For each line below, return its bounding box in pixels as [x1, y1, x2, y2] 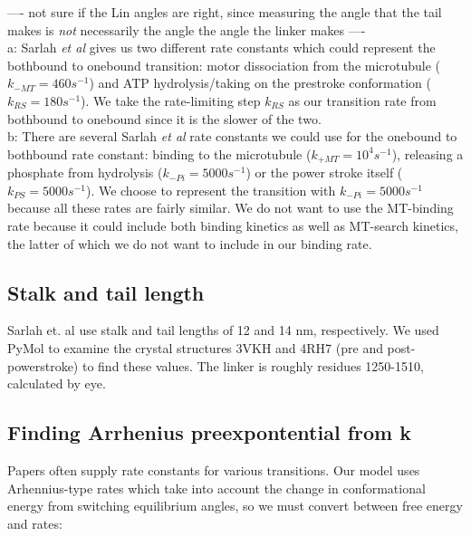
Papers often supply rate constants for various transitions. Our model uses [7, 460, 420, 479]
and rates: [7, 513, 62, 532]
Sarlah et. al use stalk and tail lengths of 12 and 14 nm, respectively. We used [7, 321, 439, 340]
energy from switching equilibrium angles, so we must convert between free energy [7, 496, 463, 515]
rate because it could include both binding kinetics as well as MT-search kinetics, [7, 215, 458, 234]
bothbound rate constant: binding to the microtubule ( [7, 144, 312, 163]
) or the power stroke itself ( [245, 163, 403, 182]
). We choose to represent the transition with [85, 180, 336, 199]
